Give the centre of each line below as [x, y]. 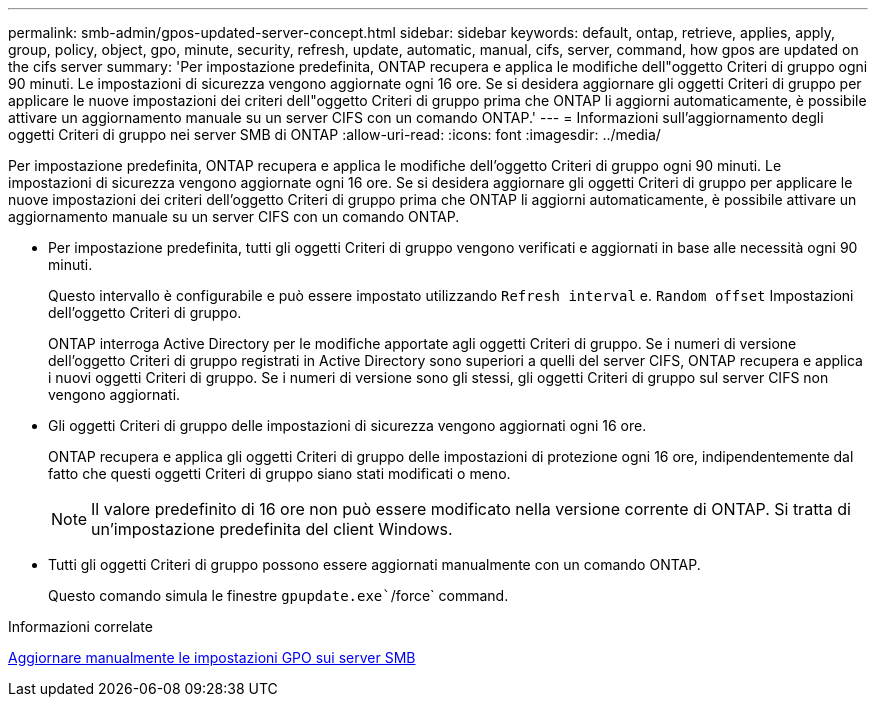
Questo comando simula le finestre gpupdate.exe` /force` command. [278, 595]
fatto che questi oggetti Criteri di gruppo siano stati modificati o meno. [279, 473]
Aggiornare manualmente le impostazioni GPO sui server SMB [212, 657]
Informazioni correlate [80, 626]
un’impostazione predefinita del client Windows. [272, 529]
